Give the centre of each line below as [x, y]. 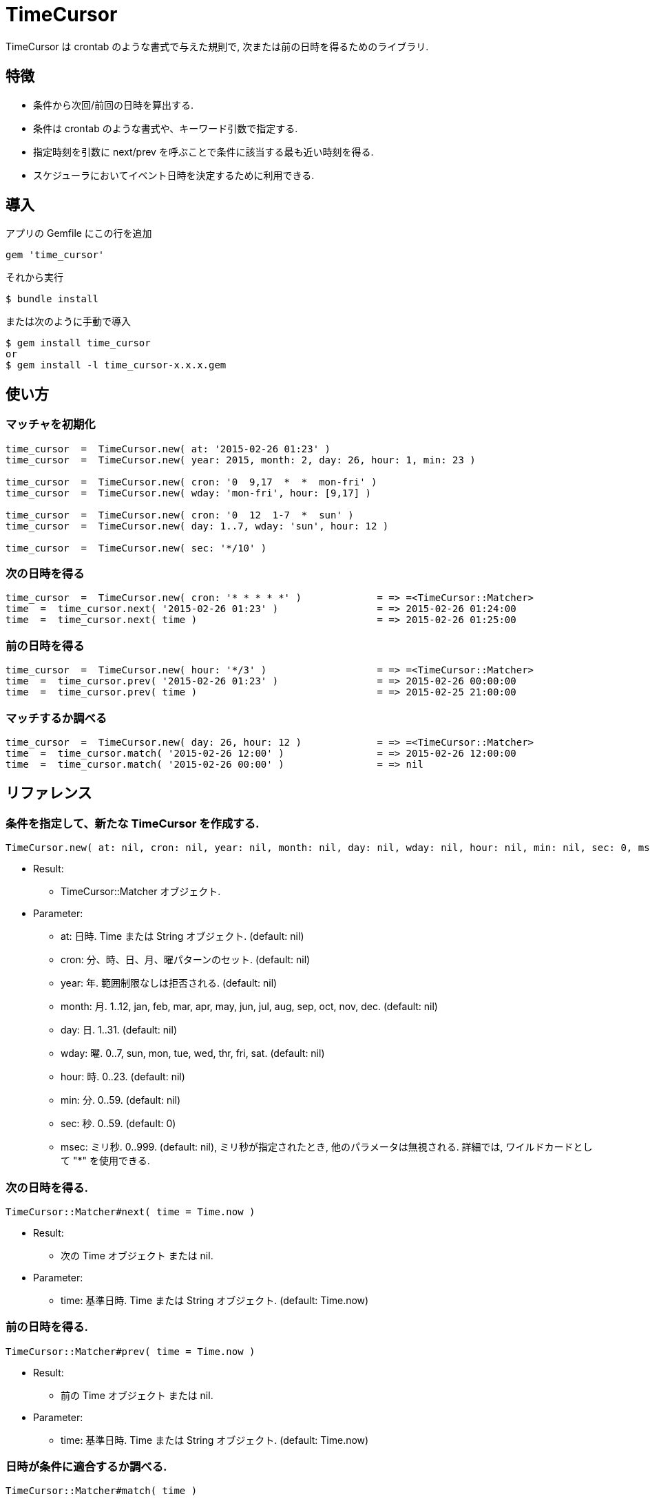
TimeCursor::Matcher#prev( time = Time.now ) [130, 1351]
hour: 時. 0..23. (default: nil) [123, 1077]
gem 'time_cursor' [55, 255]
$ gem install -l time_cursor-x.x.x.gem [116, 365]
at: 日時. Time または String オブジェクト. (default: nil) [182, 936]
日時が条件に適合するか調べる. [86, 1467]
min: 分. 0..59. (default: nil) [121, 1100]
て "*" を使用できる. [105, 1161]
